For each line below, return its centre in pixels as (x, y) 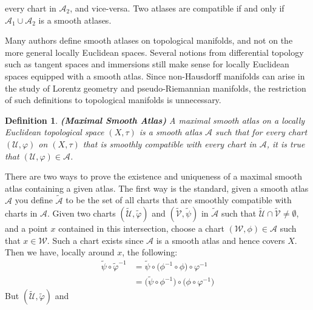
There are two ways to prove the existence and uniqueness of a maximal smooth (154, 176)
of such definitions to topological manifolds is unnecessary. (113, 100)
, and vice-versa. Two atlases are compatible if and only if (177, 8)
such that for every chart (261, 132)
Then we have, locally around (60, 252)
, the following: (150, 252)
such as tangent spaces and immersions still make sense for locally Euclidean (147, 64)
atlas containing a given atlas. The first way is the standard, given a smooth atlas (157, 188)
